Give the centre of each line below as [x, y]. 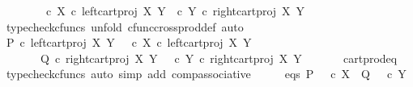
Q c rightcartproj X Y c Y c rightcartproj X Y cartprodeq [219, 58]
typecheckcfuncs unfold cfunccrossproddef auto [125, 26]
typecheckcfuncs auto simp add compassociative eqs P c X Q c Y [206, 74]
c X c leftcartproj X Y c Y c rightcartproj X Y [175, 10]
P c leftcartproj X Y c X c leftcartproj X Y [129, 42]
